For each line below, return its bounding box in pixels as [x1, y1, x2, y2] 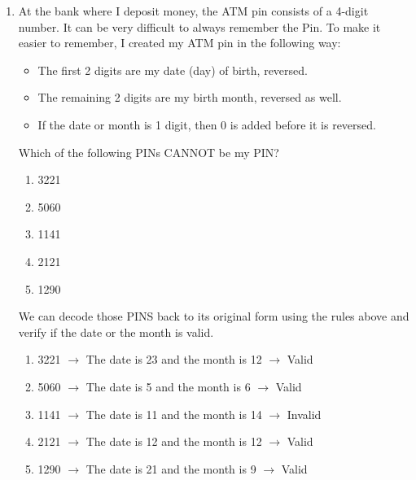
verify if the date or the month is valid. [18, 323, 214, 340]
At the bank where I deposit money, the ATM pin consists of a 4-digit [18, 2, 369, 19]
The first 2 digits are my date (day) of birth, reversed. [37, 61, 308, 78]
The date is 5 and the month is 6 [85, 377, 251, 395]
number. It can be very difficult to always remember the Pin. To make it [18, 18, 381, 35]
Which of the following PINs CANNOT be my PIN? [18, 143, 279, 160]
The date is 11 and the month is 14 [85, 405, 262, 422]
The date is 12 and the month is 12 [85, 433, 262, 450]
